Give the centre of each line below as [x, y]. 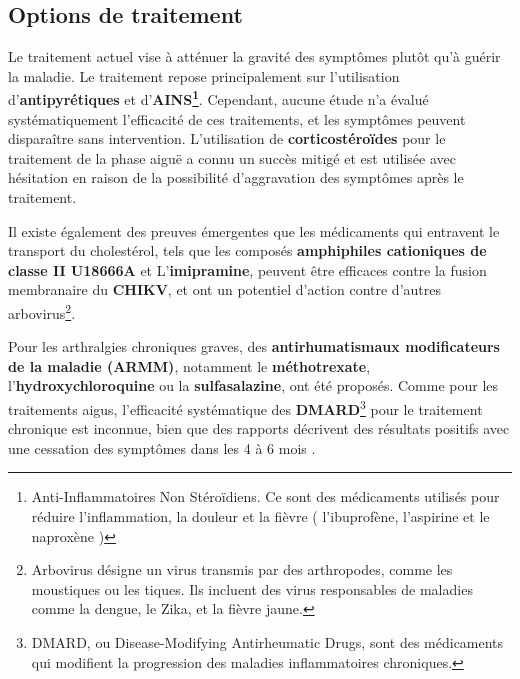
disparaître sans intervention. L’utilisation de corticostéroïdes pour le [227, 138]
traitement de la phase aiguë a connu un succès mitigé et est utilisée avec [232, 157]
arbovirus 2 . [42, 311]
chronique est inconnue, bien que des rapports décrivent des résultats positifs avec [259, 428]
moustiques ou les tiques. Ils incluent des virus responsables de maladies [252, 588]
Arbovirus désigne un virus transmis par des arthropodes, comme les [242, 569]
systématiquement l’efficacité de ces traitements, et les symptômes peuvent [237, 118]
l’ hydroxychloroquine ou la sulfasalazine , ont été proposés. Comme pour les [253, 385]
